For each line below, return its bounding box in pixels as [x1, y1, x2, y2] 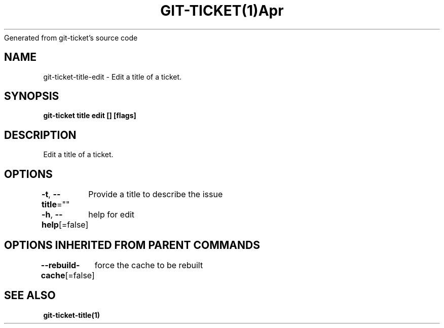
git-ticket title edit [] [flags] [43, 111, 136, 120]
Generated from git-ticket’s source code [4, 33, 138, 42]
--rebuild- [41, 260, 80, 270]
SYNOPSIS [4, 90, 59, 103]
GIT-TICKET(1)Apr [160, 2, 284, 19]
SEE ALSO [4, 289, 56, 302]
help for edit [88, 209, 135, 220]
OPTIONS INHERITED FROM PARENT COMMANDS [4, 238, 260, 251]
